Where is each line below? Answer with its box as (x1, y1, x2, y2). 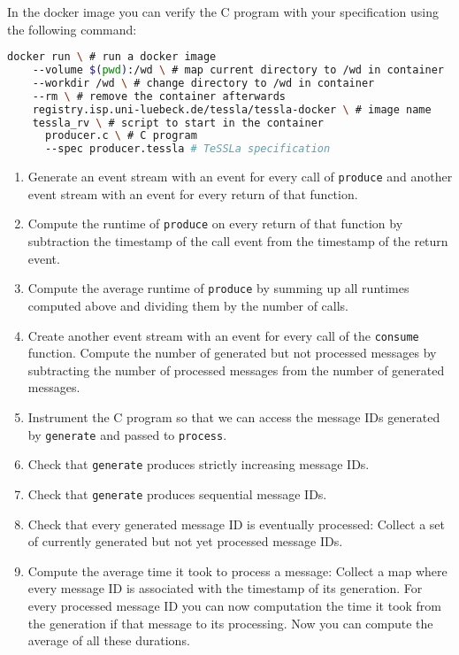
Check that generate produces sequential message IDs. (27, 484, 327, 503)
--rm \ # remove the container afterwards (32, 89, 287, 103)
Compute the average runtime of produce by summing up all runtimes (27, 279, 409, 297)
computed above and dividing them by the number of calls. (27, 296, 348, 314)
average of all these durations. (27, 631, 190, 650)
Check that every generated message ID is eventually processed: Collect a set (27, 514, 446, 533)
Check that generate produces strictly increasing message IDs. (27, 455, 370, 474)
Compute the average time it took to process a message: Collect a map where (27, 561, 448, 580)
